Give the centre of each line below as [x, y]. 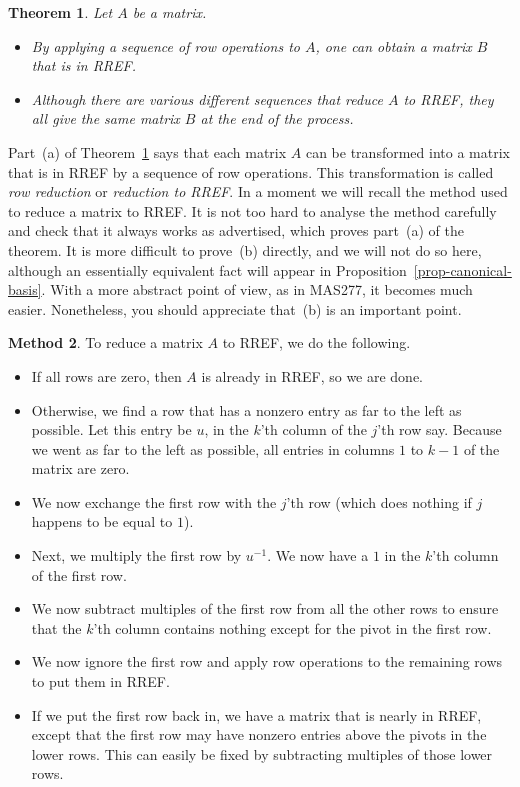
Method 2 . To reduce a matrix [105, 342]
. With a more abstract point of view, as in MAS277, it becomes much [257, 289]
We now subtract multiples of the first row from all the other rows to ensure [265, 608]
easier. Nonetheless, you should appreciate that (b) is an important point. [235, 308]
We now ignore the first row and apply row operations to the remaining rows [267, 661]
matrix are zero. [80, 468]
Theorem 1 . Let [60, 12]
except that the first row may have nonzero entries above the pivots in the [259, 734]
